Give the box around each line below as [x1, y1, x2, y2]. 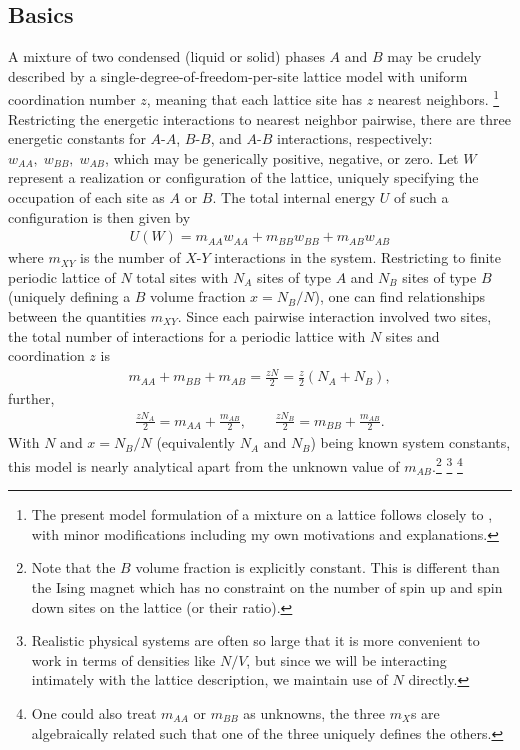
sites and [385, 325, 440, 346]
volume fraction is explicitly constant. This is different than [135, 557, 500, 578]
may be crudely [387, 46, 482, 67]
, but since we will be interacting [246, 649, 447, 670]
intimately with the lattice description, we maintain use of [31, 669, 388, 690]
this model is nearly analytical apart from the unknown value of [8, 455, 400, 476]
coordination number [8, 89, 136, 110]
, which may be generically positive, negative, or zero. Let [105, 147, 459, 168]
